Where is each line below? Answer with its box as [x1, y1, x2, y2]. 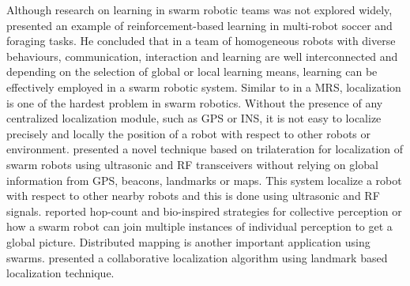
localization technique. [6, 265, 115, 281]
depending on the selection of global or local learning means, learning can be [6, 63, 378, 80]
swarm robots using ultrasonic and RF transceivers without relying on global [6, 156, 378, 172]
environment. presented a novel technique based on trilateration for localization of [6, 141, 404, 157]
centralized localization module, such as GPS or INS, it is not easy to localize [6, 110, 382, 126]
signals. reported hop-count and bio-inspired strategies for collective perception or [6, 202, 402, 219]
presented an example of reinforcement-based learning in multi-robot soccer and [6, 17, 393, 33]
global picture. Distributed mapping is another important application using [6, 233, 371, 250]
